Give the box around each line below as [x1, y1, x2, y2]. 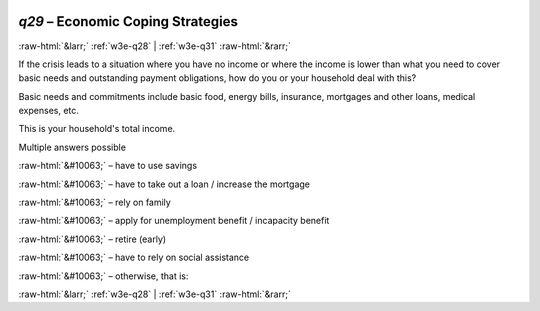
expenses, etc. [18, 105, 80, 117]
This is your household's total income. [18, 123, 176, 135]
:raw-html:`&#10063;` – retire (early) [18, 233, 167, 245]
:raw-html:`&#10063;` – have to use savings [18, 160, 198, 172]
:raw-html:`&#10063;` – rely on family [18, 196, 172, 209]
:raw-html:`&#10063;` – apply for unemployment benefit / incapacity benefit [18, 215, 330, 227]
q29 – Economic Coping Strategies [18, 13, 239, 30]
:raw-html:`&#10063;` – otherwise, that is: [18, 270, 189, 282]
